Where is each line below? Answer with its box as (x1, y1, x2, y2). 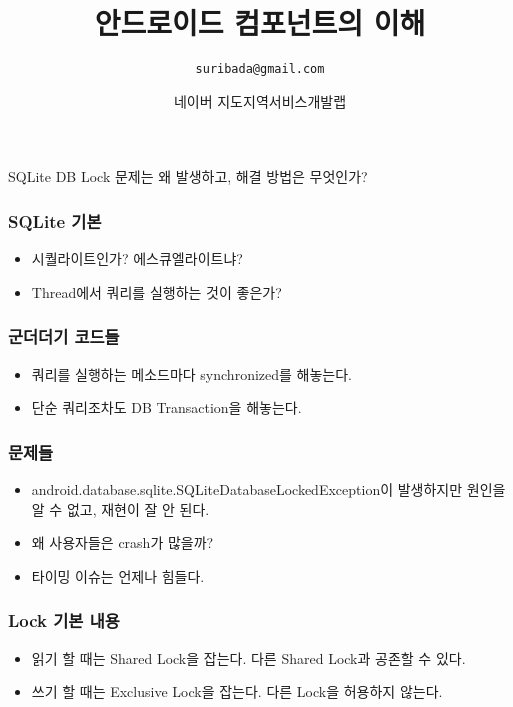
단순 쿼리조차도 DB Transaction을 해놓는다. (31, 397, 302, 418)
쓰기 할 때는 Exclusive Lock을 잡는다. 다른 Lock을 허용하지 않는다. (31, 681, 443, 702)
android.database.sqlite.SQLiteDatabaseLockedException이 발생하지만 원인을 (31, 479, 506, 499)
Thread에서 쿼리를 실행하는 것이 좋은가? (31, 281, 282, 302)
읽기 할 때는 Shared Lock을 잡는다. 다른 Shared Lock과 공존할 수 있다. (31, 647, 466, 668)
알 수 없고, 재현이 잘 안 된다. (31, 498, 210, 519)
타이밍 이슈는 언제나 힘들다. (31, 565, 205, 586)
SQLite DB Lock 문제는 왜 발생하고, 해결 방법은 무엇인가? (8, 166, 368, 187)
